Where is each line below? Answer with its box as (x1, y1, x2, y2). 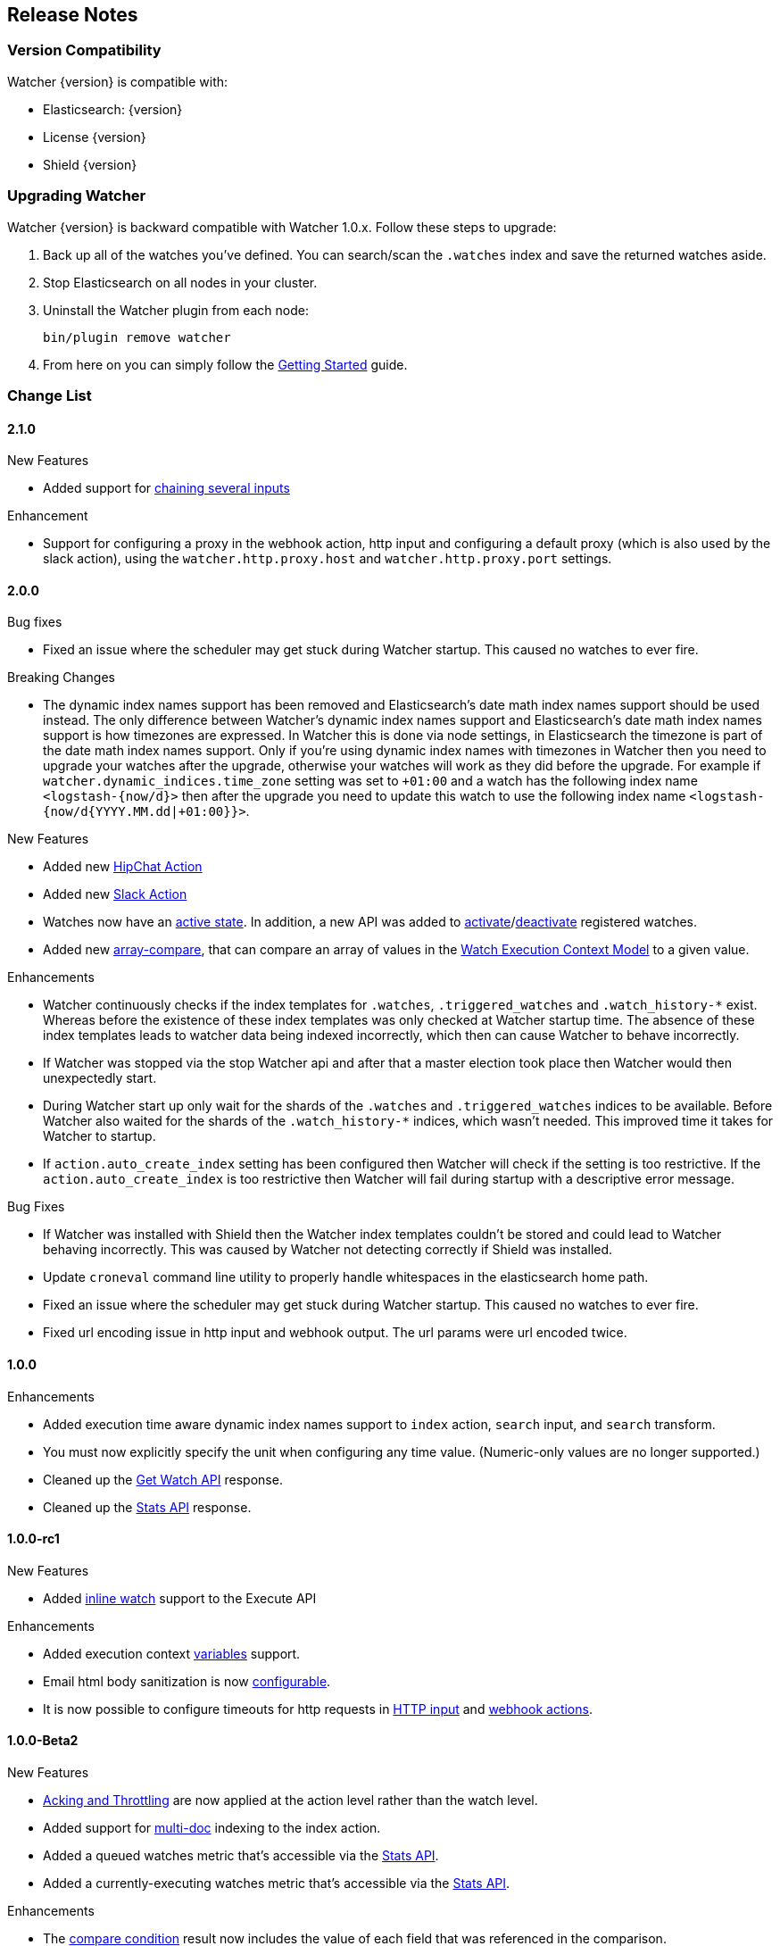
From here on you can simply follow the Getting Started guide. (43, 356, 408, 372)
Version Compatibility (7, 41, 162, 60)
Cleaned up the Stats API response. (43, 1499, 252, 1515)
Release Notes (7, 4, 138, 26)
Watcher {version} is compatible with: (7, 73, 228, 89)
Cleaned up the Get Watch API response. (43, 1471, 283, 1487)
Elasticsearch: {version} (43, 101, 183, 117)
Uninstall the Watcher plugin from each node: (43, 302, 310, 318)
